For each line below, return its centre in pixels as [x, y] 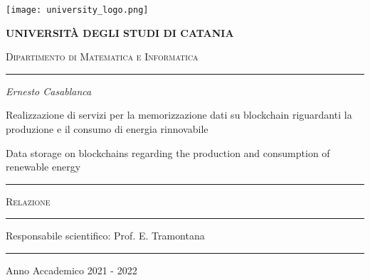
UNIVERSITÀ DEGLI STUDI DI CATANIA [120, 32]
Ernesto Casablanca [49, 91]
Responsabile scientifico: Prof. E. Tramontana [105, 236]
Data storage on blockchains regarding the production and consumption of [168, 152]
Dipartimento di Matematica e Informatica [102, 56]
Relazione [28, 201]
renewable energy [43, 167]
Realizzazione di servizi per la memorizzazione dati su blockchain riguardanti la [179, 115]
